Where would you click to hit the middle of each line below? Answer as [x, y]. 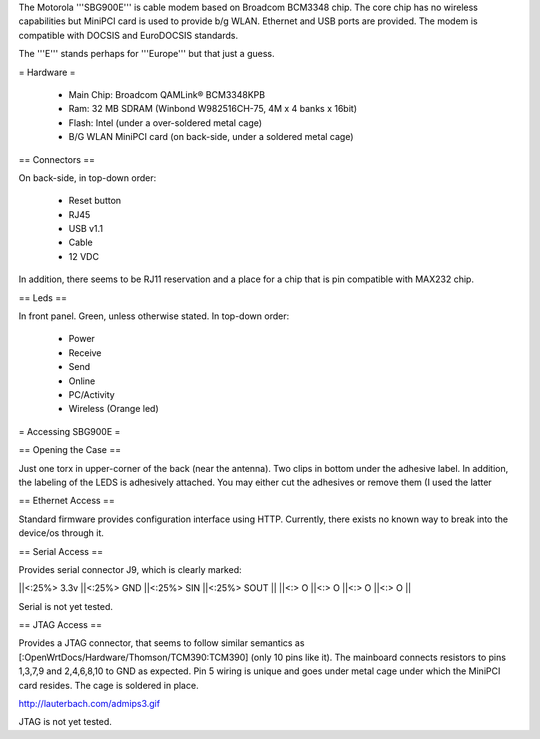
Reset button [95, 201]
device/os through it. [61, 533]
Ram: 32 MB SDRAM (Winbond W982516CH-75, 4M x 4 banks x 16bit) [213, 109]
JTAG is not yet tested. [65, 722]
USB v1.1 [86, 229]
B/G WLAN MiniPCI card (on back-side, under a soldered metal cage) [211, 137]
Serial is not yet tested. [66, 606]
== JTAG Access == [60, 625]
